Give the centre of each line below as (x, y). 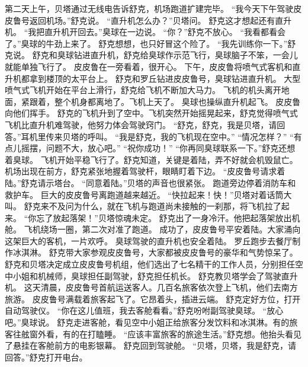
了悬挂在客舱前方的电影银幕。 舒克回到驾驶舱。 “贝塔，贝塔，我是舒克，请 (150, 345)
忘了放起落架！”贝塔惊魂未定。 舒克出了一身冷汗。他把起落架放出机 (168, 217)
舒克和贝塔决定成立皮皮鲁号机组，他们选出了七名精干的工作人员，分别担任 (150, 264)
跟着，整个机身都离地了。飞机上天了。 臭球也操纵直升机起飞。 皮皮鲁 (165, 101)
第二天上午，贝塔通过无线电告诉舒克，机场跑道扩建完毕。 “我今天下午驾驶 (149, 8)
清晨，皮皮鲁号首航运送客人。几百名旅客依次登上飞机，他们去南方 (169, 287)
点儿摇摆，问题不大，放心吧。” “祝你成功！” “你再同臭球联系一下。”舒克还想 (150, 148)
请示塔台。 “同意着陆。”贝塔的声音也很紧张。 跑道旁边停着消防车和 (167, 182)
